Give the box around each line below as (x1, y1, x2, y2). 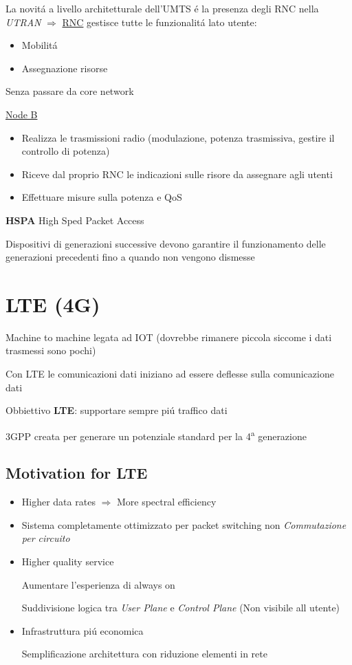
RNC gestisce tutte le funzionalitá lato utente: (62, 14, 257, 29)
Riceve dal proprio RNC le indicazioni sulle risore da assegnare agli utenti (21, 166, 333, 181)
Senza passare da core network (5, 84, 134, 98)
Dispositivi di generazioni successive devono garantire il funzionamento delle (5, 236, 326, 250)
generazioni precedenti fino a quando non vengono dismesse (5, 250, 255, 264)
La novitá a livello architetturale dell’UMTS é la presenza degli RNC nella (5, 1, 319, 15)
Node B (5, 107, 38, 121)
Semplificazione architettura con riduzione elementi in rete (21, 646, 267, 661)
